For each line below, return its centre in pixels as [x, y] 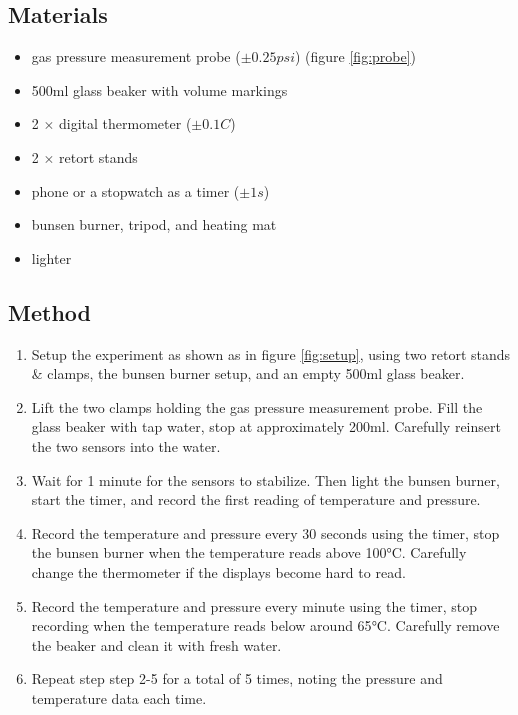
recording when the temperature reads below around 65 [201, 625]
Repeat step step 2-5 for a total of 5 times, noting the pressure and [237, 678]
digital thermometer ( [125, 123]
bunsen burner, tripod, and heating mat [154, 224]
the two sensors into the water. [126, 445]
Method [49, 311]
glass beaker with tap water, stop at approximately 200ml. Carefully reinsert [266, 426]
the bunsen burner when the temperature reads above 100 [209, 552]
